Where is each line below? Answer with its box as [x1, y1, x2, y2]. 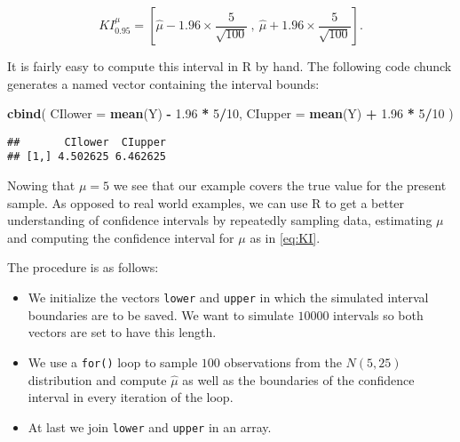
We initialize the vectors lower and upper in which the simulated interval [28, 288, 429, 307]
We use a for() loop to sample [28, 352, 198, 371]
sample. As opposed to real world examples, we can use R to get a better [7, 193, 405, 212]
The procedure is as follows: [7, 258, 159, 277]
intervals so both [333, 305, 424, 324]
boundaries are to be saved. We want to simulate [28, 305, 294, 324]
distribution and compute [28, 370, 167, 389]
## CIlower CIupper [7, 135, 166, 149]
